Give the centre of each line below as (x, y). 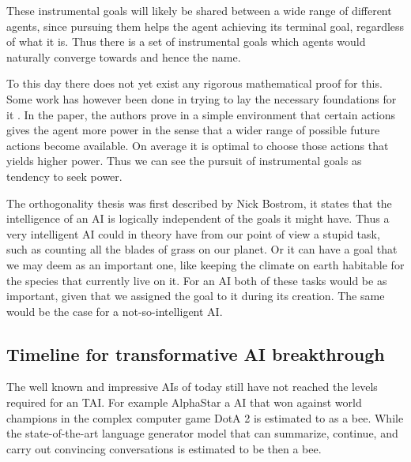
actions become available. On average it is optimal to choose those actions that (198, 145)
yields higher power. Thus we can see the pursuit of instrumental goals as (184, 161)
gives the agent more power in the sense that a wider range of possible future (193, 130)
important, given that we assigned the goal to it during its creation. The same (196, 296)
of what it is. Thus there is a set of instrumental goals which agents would (186, 41)
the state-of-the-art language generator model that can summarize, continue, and (202, 433)
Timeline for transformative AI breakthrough (196, 353)
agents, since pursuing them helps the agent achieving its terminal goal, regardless (205, 26)
